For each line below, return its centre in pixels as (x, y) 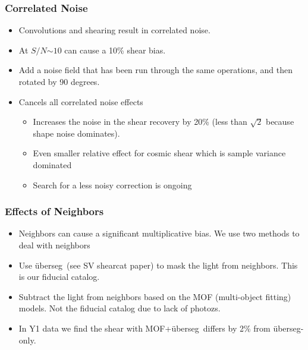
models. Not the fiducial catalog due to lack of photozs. (120, 308)
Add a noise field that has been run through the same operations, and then (155, 70)
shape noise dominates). (76, 133)
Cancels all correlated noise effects (81, 101)
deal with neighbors (54, 245)
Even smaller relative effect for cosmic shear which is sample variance (159, 153)
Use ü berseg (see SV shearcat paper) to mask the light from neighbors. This (158, 265)
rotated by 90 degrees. (59, 81)
